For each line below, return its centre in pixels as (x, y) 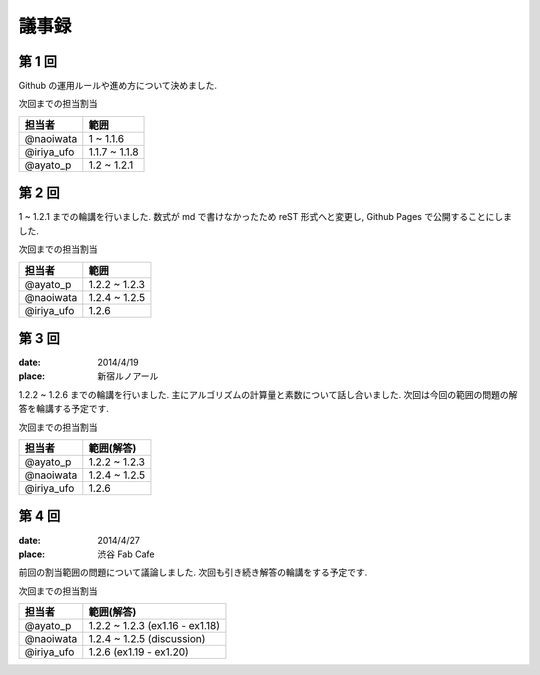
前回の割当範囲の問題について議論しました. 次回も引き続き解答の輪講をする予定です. (193, 572)
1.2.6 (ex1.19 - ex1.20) (138, 652)
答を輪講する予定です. (64, 409)
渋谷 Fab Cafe (126, 554)
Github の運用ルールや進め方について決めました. (118, 86)
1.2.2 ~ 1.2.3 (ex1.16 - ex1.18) (154, 626)
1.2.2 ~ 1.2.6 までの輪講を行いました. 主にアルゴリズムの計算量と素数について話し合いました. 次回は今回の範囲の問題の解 (268, 394)
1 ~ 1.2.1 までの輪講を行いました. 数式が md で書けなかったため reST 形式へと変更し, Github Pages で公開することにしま (265, 217)
